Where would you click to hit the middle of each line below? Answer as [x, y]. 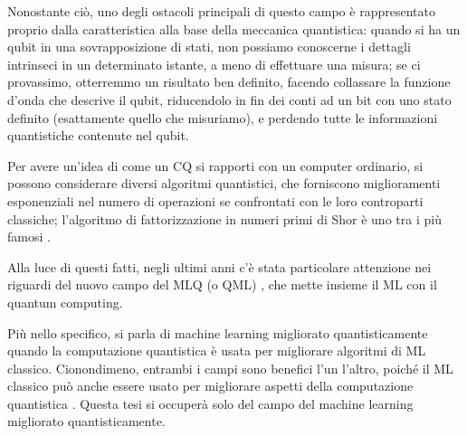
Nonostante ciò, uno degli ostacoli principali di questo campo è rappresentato [221, 11]
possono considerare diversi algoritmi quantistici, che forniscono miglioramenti [224, 183]
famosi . [29, 237]
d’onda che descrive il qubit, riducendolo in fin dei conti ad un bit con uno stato [229, 99]
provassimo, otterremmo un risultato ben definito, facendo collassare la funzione [229, 82]
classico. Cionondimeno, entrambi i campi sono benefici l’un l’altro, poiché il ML [230, 368]
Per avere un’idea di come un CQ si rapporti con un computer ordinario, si [215, 165]
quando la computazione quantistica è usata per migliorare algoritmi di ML [217, 351]
